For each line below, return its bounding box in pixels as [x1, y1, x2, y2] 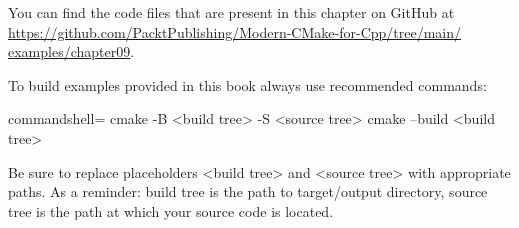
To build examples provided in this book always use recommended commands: [8, 74, 487, 95]
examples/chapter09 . [8, 41, 135, 62]
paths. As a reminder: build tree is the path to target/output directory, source [8, 181, 488, 202]
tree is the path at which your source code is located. [8, 200, 334, 221]
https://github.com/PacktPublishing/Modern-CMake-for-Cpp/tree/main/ [8, 21, 462, 42]
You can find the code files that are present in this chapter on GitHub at [8, 2, 455, 22]
